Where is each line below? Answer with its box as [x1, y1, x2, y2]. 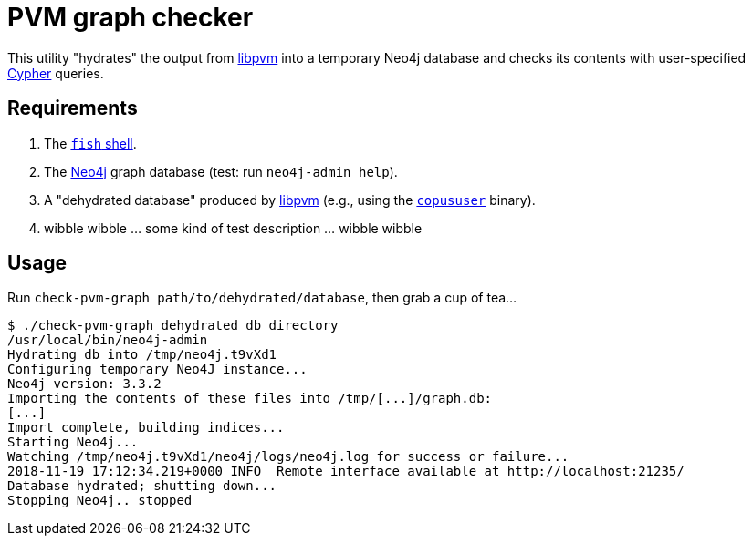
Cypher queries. [7, 65, 104, 81]
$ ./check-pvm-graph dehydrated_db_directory [7, 318, 339, 333]
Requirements [7, 97, 138, 120]
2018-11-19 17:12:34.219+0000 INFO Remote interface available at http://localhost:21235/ [7, 464, 684, 479]
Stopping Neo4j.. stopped [7, 493, 193, 508]
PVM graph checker [7, 2, 254, 33]
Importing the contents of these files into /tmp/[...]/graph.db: [7, 391, 493, 406]
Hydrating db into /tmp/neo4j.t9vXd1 [7, 347, 277, 363]
